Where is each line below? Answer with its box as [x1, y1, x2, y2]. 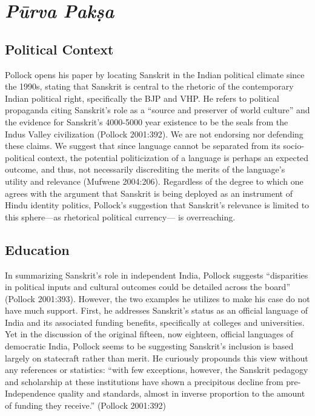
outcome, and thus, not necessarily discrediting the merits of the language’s [5, 163, 285, 176]
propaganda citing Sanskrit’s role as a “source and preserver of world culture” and [5, 104, 310, 116]
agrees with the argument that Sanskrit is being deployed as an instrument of [5, 187, 293, 199]
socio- [283, 139, 305, 152]
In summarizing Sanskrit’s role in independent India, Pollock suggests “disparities [5, 268, 308, 281]
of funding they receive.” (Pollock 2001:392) [5, 399, 166, 412]
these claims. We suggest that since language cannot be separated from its [5, 139, 280, 152]
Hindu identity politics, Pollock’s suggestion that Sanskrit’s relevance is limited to [5, 199, 310, 211]
